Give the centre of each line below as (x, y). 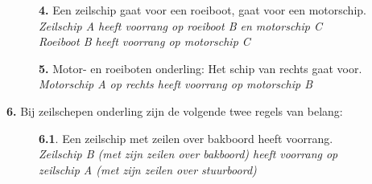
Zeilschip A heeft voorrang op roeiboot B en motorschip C (180, 25)
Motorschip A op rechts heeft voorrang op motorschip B (176, 84)
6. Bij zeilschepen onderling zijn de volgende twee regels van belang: (175, 110)
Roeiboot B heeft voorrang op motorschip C (145, 41)
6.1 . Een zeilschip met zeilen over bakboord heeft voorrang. (186, 138)
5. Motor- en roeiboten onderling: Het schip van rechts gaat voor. (200, 68)
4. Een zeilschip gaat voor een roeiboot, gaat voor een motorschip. (203, 10)
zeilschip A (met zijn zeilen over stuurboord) (148, 169)
